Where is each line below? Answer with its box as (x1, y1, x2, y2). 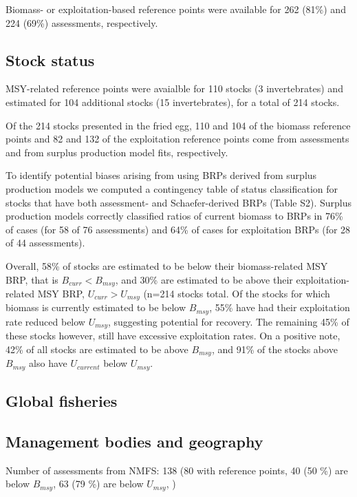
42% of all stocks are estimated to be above (6, 341, 188, 356)
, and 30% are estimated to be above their (115, 272, 293, 286)
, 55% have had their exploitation (209, 300, 350, 315)
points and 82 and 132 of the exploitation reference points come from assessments (6, 131, 349, 146)
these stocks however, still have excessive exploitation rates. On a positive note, (6, 328, 340, 343)
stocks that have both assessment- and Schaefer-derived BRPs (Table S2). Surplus (6, 195, 351, 209)
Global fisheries (6, 390, 118, 412)
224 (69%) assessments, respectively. (6, 15, 158, 30)
